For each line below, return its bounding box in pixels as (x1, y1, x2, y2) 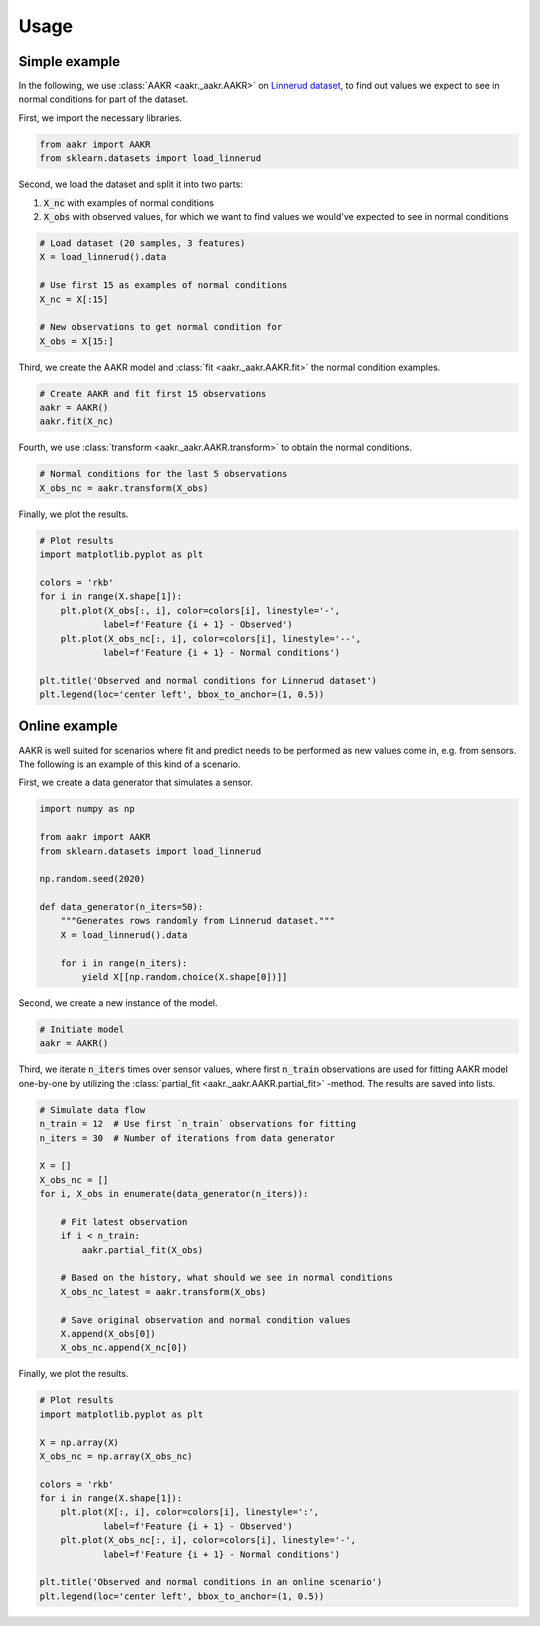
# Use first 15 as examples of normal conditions (39, 280, 288, 291)
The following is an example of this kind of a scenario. (18, 758, 241, 770)
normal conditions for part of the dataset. (18, 93, 189, 105)
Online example (18, 718, 119, 735)
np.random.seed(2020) (39, 873, 146, 885)
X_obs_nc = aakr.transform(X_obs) (39, 482, 209, 494)
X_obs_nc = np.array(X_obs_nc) (39, 1450, 194, 1462)
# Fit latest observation (60, 1216, 188, 1227)
